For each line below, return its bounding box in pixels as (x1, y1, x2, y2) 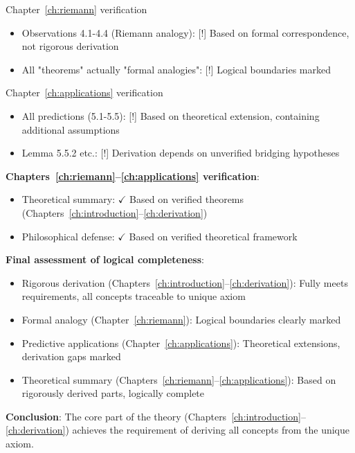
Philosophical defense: (21, 229, 115, 243)
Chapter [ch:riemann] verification (6, 2, 147, 16)
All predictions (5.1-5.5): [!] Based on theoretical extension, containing (21, 108, 320, 123)
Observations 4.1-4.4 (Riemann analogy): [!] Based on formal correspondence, (21, 25, 349, 39)
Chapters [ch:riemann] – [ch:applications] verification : (6, 168, 260, 183)
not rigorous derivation (21, 39, 119, 53)
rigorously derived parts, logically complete (21, 386, 205, 400)
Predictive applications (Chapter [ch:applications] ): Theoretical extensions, (21, 335, 340, 350)
